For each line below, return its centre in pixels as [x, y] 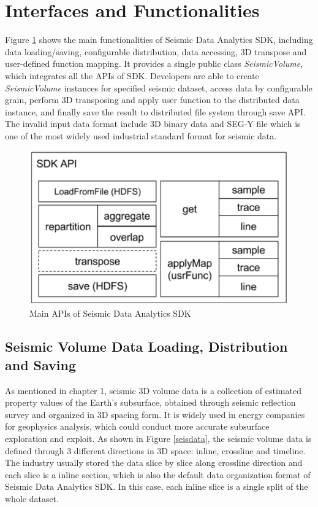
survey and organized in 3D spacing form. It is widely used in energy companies [155, 414]
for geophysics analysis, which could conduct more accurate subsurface [137, 426]
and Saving [41, 364]
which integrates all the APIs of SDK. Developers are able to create [132, 75]
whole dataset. [32, 498]
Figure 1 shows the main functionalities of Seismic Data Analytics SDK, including [159, 40]
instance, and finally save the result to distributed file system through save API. [155, 111]
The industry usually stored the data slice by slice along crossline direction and [154, 462]
